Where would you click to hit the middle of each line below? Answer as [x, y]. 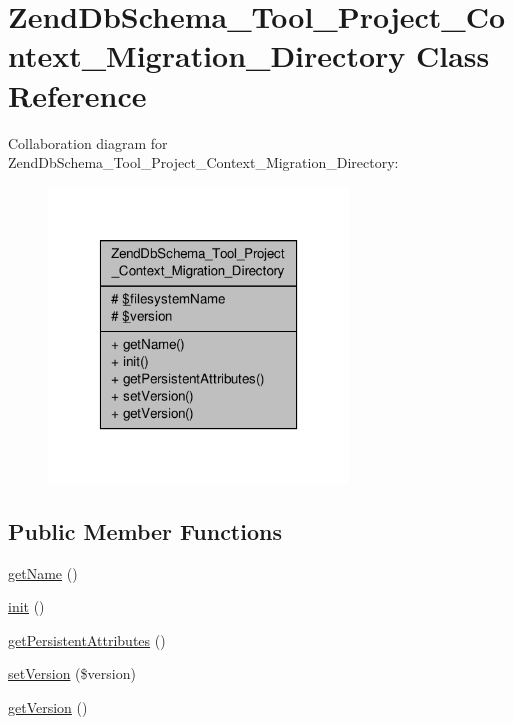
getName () [43, 572]
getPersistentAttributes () [87, 639]
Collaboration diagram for [88, 142]
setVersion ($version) [72, 673]
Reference [77, 94]
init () [26, 606]
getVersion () [48, 707]
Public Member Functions [145, 530]
